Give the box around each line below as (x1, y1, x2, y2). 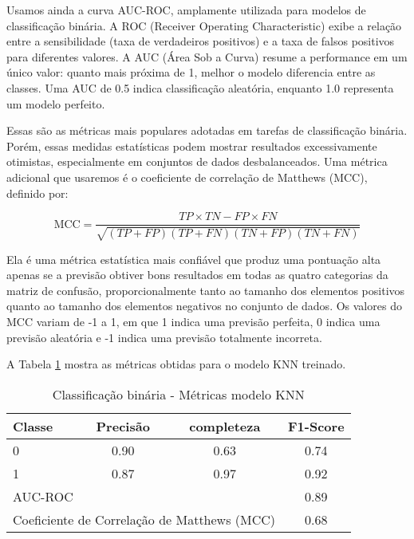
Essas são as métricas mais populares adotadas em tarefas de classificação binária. (6, 122, 408, 139)
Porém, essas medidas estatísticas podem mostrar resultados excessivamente (6, 137, 377, 154)
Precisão (96, 416, 150, 435)
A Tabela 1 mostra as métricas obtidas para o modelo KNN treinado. (6, 356, 346, 372)
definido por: (6, 184, 69, 201)
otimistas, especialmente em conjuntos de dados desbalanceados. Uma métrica (6, 153, 388, 170)
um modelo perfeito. (6, 95, 105, 112)
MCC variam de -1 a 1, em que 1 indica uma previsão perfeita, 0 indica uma (6, 313, 380, 329)
